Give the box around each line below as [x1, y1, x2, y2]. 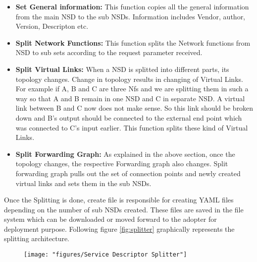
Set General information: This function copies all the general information [15, 1, 249, 11]
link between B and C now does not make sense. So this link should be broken [15, 103, 254, 113]
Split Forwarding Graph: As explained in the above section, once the [15, 148, 235, 159]
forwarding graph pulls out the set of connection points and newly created [15, 168, 241, 178]
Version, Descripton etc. [15, 21, 89, 31]
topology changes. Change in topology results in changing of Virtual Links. [15, 73, 243, 84]
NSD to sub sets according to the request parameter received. [15, 47, 203, 58]
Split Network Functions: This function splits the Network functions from [15, 37, 251, 48]
